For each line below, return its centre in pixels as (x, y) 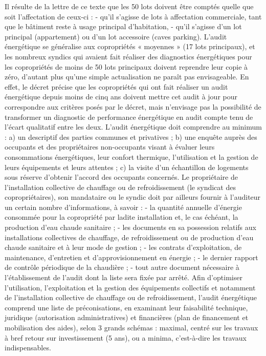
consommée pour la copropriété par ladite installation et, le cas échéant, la (121, 217)
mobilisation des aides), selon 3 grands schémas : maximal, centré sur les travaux (131, 327)
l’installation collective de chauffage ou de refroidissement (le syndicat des (120, 187)
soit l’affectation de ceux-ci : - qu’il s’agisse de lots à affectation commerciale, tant (133, 16)
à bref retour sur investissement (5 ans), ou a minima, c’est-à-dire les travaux (126, 337)
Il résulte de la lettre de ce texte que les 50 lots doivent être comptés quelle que (129, 6)
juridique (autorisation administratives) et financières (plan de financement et (127, 317)
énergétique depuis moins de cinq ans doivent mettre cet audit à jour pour (121, 97)
